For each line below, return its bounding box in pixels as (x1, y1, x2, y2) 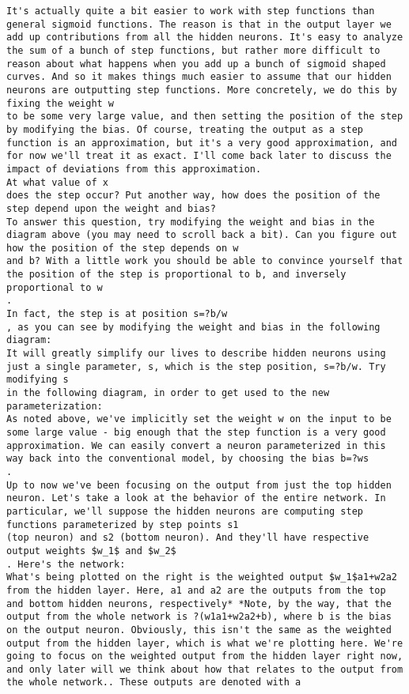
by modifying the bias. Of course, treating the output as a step (6, 123, 364, 135)
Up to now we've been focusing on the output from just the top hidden (6, 479, 392, 491)
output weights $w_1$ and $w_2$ (6, 545, 176, 556)
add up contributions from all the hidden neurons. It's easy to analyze (6, 32, 403, 43)
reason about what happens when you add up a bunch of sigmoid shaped (6, 58, 386, 70)
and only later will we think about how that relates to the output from (6, 663, 403, 675)
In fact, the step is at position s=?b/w (6, 308, 228, 320)
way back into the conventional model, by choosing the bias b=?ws (6, 453, 369, 465)
